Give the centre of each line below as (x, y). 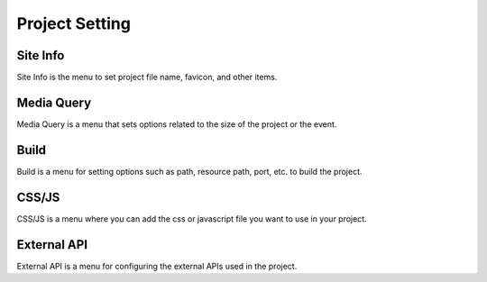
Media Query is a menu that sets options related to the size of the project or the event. (177, 124)
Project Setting (74, 23)
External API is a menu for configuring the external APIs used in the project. (157, 266)
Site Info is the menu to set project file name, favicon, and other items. (147, 77)
